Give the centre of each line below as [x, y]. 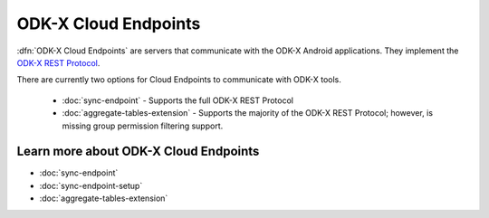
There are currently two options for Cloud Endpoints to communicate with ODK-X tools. [179, 80]
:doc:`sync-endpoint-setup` [91, 185]
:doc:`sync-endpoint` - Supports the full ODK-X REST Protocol [178, 100]
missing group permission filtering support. [143, 126]
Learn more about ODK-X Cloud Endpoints [138, 152]
